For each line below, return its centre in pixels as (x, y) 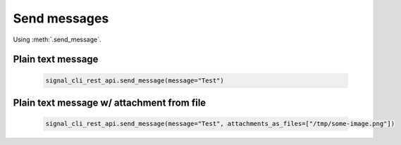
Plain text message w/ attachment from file (110, 102)
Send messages (61, 18)
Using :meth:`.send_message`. (57, 39)
